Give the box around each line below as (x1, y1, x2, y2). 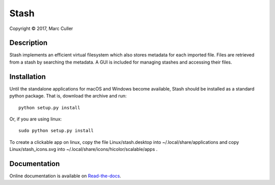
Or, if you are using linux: (9, 116, 62, 122)
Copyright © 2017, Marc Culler (9, 25, 73, 32)
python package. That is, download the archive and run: (9, 93, 127, 99)
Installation (9, 72, 46, 81)
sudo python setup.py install (18, 128, 94, 134)
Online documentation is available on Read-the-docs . (9, 173, 122, 179)
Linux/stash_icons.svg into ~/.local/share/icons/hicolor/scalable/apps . (9, 146, 158, 152)
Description (9, 39, 48, 47)
